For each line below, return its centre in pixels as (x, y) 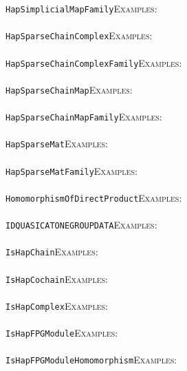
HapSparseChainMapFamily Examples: (84, 116)
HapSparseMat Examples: (57, 144)
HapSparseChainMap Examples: (69, 89)
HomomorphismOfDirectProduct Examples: (94, 197)
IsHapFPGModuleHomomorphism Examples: (91, 360)
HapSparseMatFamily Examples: (71, 170)
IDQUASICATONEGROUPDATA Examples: (81, 224)
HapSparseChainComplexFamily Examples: (94, 62)
